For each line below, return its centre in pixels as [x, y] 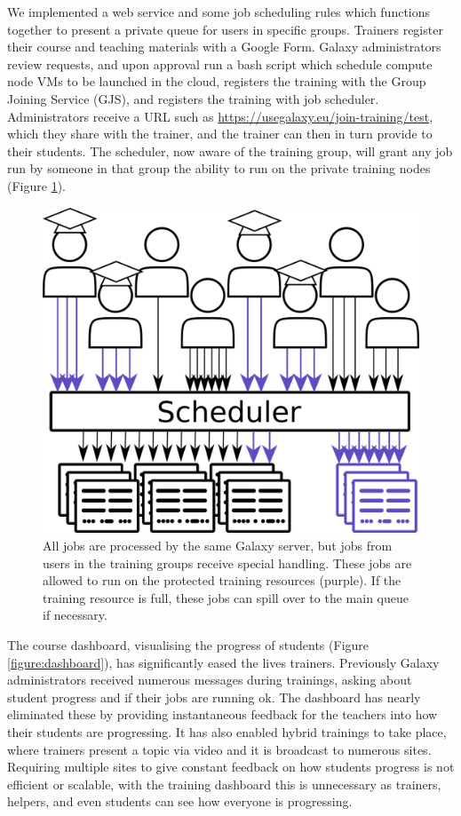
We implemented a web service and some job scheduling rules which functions [219, 12]
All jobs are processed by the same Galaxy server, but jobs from [218, 545]
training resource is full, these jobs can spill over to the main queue [226, 597]
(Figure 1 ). [36, 185]
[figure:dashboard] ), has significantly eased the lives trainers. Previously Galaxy [223, 662]
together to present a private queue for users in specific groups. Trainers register [225, 29]
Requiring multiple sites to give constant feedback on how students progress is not [231, 767]
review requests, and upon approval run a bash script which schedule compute [220, 63]
